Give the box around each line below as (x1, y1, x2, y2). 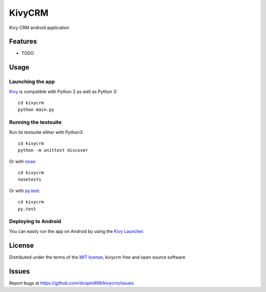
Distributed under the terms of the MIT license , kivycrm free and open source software (9, 254, 186, 260)
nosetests (18, 177, 41, 182)
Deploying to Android (9, 218, 62, 225)
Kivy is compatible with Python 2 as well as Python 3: (9, 89, 118, 95)
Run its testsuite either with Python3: (9, 129, 84, 135)
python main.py (18, 107, 55, 113)
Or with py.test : (9, 188, 40, 194)
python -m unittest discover (18, 148, 88, 153)
